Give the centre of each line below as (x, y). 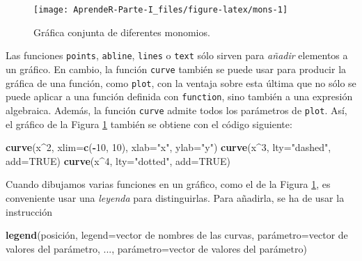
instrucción (29, 211)
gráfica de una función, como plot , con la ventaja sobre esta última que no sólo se (181, 82)
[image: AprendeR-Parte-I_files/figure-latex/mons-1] (161, 10)
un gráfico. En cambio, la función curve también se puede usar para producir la (176, 69)
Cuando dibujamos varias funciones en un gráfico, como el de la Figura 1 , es (168, 184)
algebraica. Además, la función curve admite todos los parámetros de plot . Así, (176, 110)
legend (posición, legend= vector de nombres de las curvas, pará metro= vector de (177, 235)
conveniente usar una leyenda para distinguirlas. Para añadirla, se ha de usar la (175, 197)
